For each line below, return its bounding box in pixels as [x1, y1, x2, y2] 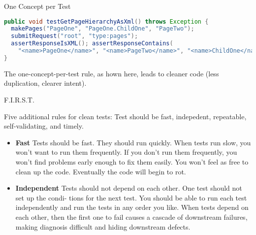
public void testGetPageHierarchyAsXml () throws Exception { [4, 18, 209, 25]
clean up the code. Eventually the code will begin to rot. [15, 166, 186, 176]
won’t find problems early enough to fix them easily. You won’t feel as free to [15, 157, 249, 167]
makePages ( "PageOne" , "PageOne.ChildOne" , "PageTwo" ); [11, 25, 194, 33]
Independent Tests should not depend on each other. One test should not [15, 183, 242, 193]
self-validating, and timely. [4, 121, 84, 131]
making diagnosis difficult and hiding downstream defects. [15, 221, 191, 232]
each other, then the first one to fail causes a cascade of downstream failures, [15, 211, 248, 222]
